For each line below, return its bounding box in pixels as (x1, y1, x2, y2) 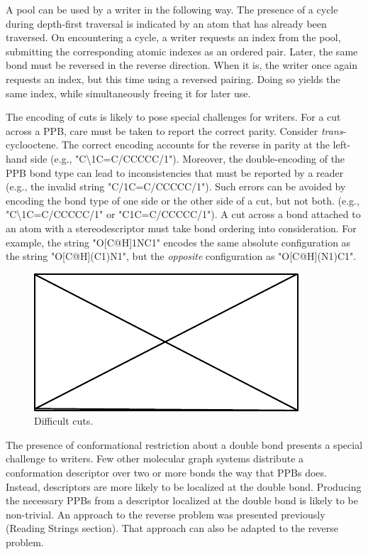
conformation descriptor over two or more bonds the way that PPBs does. (6, 465, 327, 480)
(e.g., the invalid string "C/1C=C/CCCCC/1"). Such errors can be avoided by (6, 179, 346, 194)
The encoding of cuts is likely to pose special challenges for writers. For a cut (6, 109, 341, 124)
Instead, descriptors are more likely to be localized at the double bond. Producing (6, 479, 362, 494)
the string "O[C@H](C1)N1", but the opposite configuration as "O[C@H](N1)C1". (6, 249, 357, 264)
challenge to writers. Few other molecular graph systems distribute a (6, 451, 304, 466)
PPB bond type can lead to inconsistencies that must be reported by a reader (6, 165, 344, 180)
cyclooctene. (6, 137, 59, 152)
